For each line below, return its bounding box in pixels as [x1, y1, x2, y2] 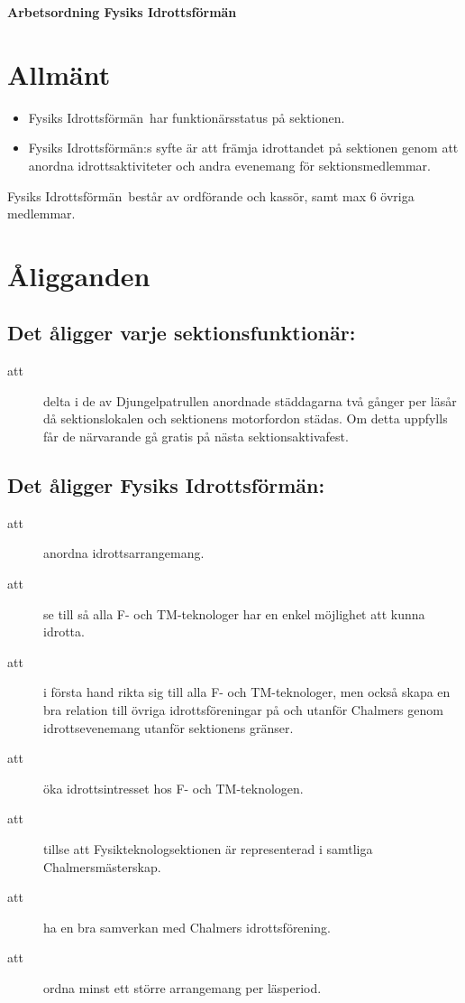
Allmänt [7, 55, 111, 92]
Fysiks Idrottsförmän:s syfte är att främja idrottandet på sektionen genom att [28, 138, 459, 157]
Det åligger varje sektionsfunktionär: [7, 319, 356, 347]
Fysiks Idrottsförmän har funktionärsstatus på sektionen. [28, 107, 345, 126]
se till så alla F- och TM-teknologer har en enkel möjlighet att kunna [43, 604, 425, 623]
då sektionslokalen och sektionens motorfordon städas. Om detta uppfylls [43, 409, 448, 428]
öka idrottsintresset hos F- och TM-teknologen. [43, 778, 304, 797]
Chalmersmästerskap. [43, 857, 161, 876]
